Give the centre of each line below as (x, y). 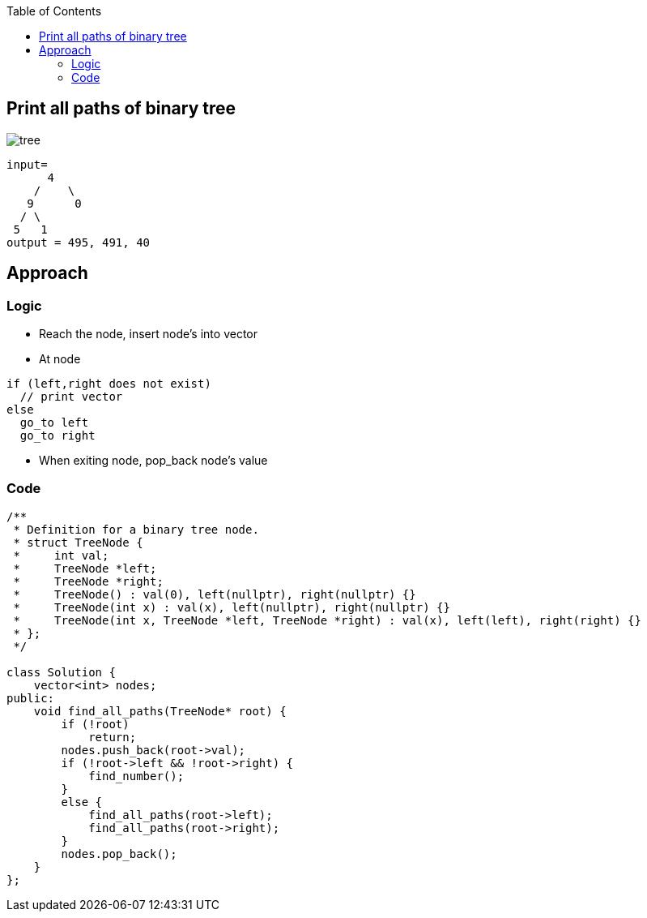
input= (27, 164)
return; (113, 737)
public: (31, 698)
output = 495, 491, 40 (79, 242)
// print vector (71, 397)
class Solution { (61, 672)
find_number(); (136, 776)
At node (60, 359)
